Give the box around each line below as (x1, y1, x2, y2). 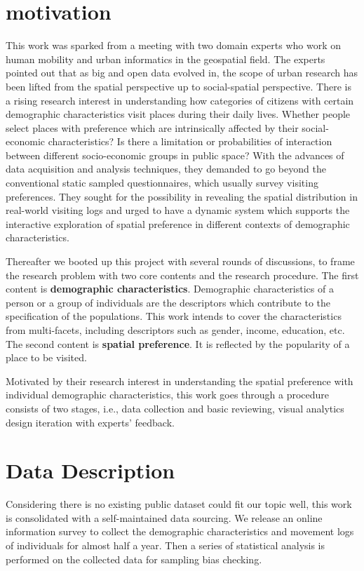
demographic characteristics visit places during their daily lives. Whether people (6, 107, 351, 121)
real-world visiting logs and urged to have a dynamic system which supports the (6, 203, 350, 217)
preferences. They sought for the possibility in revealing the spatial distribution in (6, 189, 358, 203)
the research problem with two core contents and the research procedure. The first (6, 267, 359, 282)
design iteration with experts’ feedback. (6, 415, 175, 429)
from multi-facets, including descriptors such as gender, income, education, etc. (6, 323, 345, 337)
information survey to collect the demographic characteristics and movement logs (6, 524, 354, 539)
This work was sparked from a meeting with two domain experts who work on (6, 38, 342, 53)
